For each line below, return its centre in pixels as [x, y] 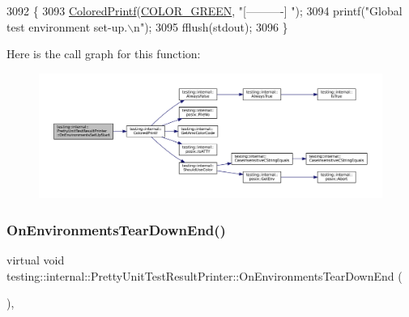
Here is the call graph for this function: [104, 54]
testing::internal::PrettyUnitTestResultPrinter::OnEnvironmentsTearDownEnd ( [204, 275]
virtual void [36, 260]
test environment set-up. [67, 26]
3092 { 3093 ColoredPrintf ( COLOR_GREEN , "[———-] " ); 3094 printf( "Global [204, 11]
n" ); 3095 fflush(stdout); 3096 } [211, 26]
